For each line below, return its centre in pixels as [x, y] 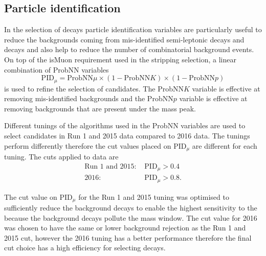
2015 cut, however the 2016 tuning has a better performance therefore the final [128, 237]
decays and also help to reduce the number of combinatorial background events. [129, 49]
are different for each [225, 145]
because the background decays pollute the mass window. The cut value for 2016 [131, 217]
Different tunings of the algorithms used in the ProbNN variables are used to [125, 125]
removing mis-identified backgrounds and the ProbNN [89, 98]
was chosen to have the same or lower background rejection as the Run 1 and [125, 228]
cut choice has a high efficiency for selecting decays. [85, 248]
